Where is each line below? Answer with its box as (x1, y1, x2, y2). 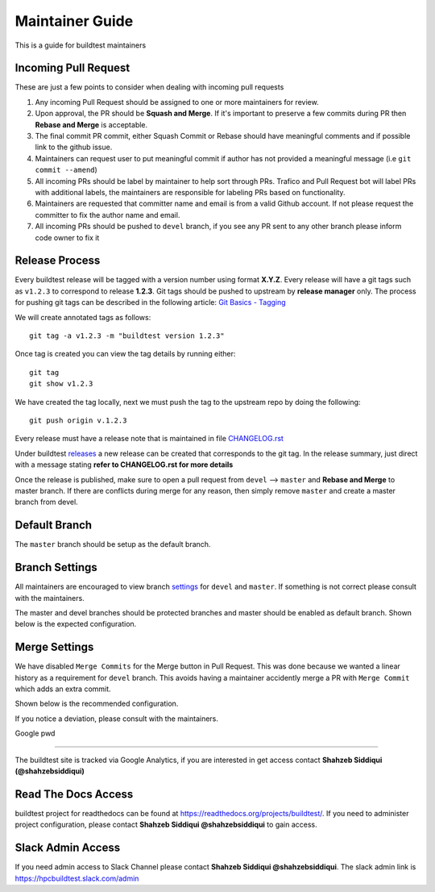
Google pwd (14, 728, 56, 738)
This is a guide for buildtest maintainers (14, 40, 147, 50)
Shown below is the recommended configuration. (14, 698, 179, 709)
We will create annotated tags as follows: (14, 312, 151, 322)
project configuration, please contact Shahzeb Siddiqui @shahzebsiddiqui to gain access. (14, 819, 317, 830)
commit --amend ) (35, 165, 98, 175)
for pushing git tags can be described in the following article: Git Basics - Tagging (14, 298, 286, 307)
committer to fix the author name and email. (35, 210, 180, 219)
